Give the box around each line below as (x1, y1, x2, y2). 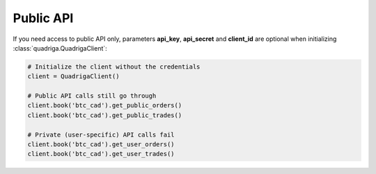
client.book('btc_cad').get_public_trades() (27, 111, 182, 119)
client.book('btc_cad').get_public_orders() (27, 101, 182, 110)
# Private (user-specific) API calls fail (27, 130, 175, 139)
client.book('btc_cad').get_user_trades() (27, 150, 175, 158)
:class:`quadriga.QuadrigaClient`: (13, 44, 107, 52)
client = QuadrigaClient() (27, 73, 120, 80)
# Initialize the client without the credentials (27, 62, 201, 71)
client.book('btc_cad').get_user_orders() (27, 141, 175, 148)
